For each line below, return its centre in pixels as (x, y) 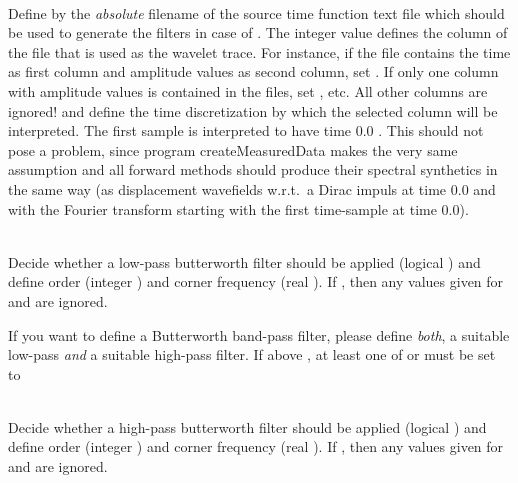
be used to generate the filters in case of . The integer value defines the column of (258, 32)
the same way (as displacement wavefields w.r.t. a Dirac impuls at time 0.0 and (252, 188)
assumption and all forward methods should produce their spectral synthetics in (253, 169)
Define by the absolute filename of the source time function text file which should (256, 12)
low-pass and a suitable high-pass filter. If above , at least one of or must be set (252, 354)
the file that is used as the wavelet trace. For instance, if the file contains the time (259, 51)
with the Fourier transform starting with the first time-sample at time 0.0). (238, 208)
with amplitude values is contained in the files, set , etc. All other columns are (248, 90)
